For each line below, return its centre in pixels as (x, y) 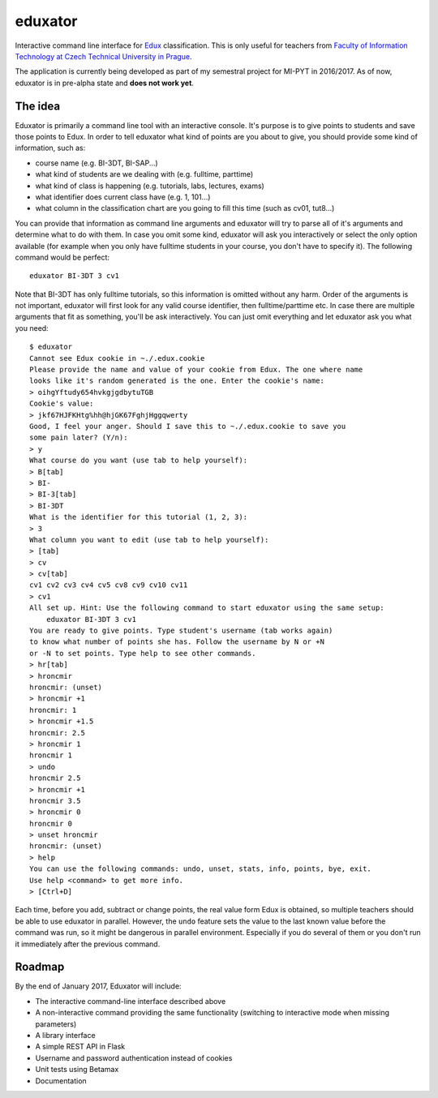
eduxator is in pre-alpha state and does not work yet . (105, 83)
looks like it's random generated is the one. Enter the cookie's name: (177, 381)
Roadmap (40, 967)
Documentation (61, 1081)
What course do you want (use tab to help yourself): (138, 461)
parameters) (56, 1024)
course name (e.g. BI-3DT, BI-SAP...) (97, 163)
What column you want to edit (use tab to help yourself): (149, 540)
